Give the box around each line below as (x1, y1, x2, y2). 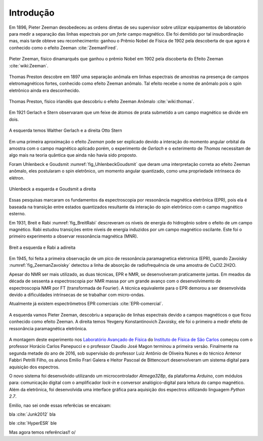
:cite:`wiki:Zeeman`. (9, 62, 49, 68)
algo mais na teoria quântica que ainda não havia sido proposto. (9, 152, 137, 158)
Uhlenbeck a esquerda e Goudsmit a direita (9, 186, 96, 192)
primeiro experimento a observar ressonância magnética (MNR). (9, 233, 138, 239)
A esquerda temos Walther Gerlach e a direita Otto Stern (9, 127, 122, 134)
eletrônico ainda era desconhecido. (9, 87, 80, 93)
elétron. (9, 175, 25, 180)
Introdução (9, 7, 55, 18)
